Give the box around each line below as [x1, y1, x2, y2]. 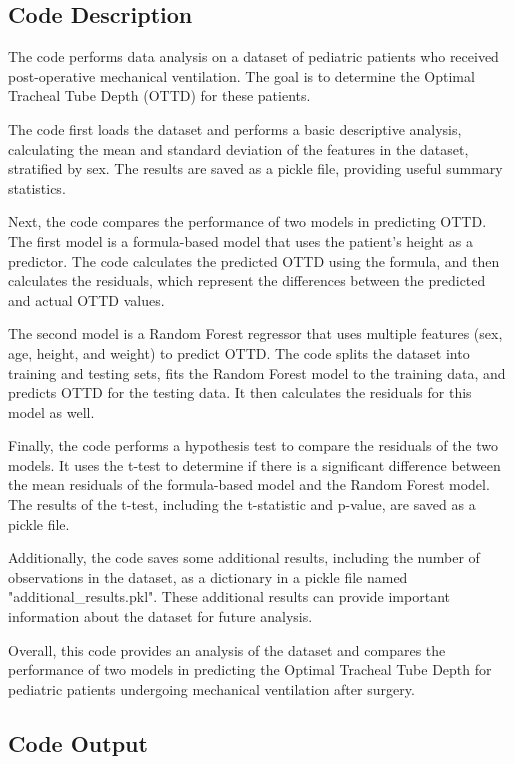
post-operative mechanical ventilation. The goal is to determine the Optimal [8, 65, 475, 86]
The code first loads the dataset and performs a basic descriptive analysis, [8, 118, 462, 139]
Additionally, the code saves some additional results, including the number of [8, 547, 480, 568]
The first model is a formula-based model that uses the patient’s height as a [8, 230, 473, 251]
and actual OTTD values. [8, 289, 165, 310]
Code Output [8, 727, 148, 758]
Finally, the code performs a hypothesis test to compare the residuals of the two [8, 435, 499, 456]
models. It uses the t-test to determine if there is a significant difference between [8, 454, 501, 475]
